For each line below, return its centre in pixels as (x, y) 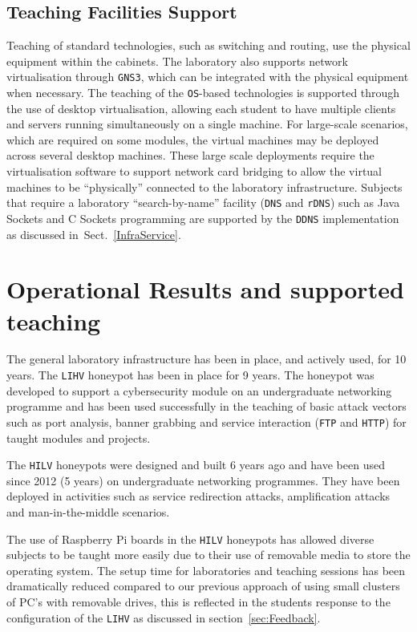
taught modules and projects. (79, 438)
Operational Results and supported (205, 289)
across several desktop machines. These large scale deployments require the (190, 155)
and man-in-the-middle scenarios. (88, 512)
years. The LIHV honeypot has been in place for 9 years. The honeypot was (190, 375)
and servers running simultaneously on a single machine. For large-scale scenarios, (207, 124)
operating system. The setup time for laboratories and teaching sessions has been (206, 570)
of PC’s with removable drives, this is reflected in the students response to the (198, 602)
